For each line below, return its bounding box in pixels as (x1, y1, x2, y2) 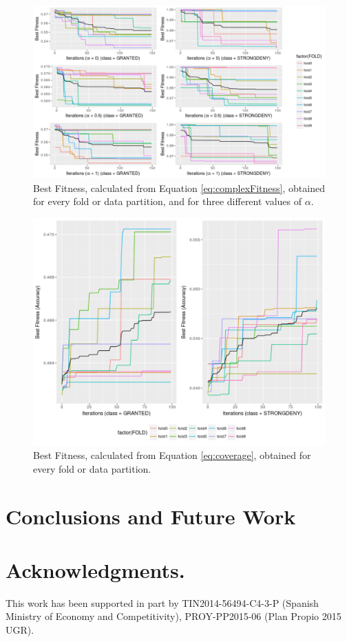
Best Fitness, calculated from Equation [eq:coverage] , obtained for (33, 448, 311, 462)
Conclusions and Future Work (6, 502, 296, 530)
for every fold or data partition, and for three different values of (33, 194, 302, 208)
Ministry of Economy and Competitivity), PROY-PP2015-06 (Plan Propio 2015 (6, 609, 341, 623)
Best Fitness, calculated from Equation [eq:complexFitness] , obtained (33, 180, 325, 195)
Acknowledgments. (6, 555, 185, 584)
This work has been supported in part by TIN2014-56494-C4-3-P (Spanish (6, 595, 319, 610)
